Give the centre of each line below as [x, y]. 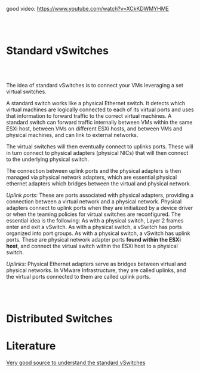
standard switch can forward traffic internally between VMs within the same [99, 122]
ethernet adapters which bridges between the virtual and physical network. [99, 183]
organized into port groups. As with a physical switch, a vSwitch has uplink [98, 233]
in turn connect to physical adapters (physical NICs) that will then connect [97, 153]
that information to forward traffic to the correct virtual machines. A [89, 115]
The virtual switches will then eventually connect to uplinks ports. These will [100, 147]
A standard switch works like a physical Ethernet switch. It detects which [96, 103]
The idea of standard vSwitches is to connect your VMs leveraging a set [95, 85]
